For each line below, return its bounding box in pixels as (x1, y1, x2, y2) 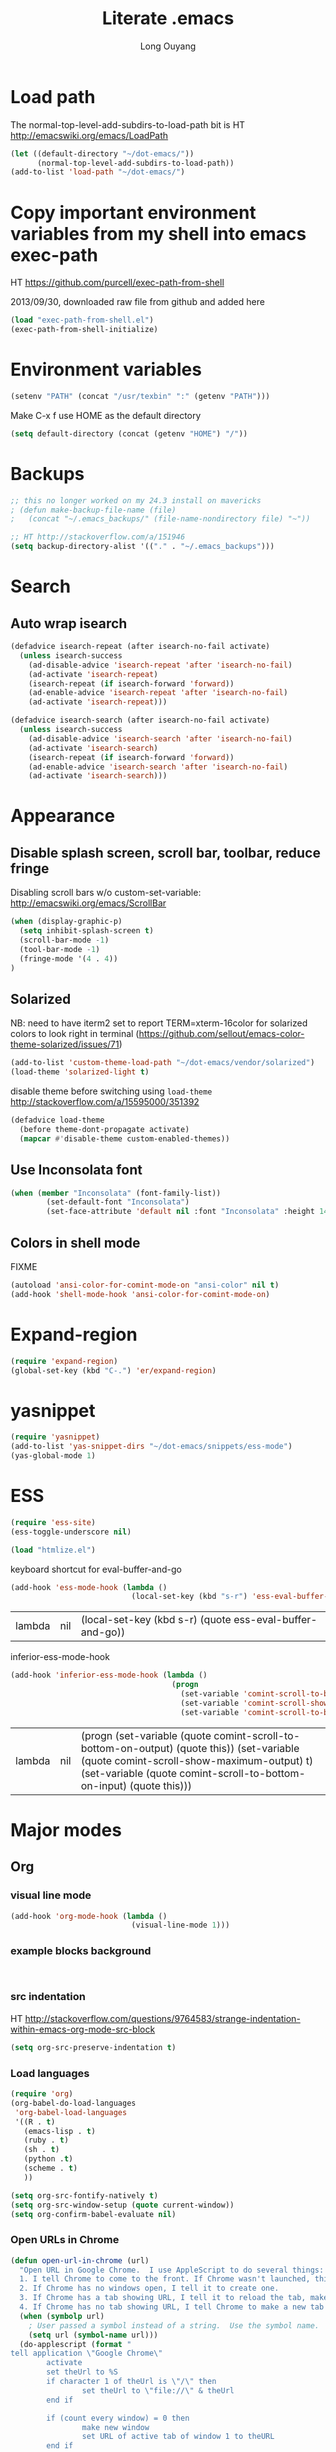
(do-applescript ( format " (19, 2339, 132, 2349)
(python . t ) (23, 2154, 74, 2164)
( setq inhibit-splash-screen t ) (19, 926, 155, 936)
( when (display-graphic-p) (10, 917, 123, 927)
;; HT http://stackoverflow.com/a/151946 (10, 532, 186, 542)
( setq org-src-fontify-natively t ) (10, 2190, 159, 2201)
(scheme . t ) (23, 2163, 78, 2174)
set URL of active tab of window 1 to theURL (81, 2432, 275, 2442)
